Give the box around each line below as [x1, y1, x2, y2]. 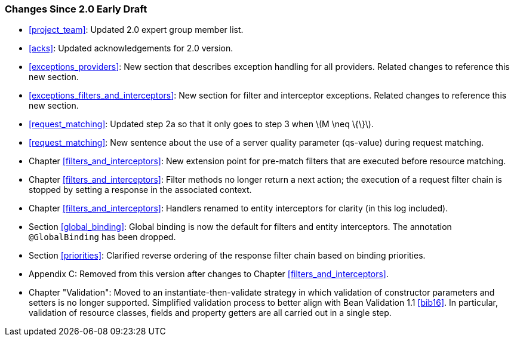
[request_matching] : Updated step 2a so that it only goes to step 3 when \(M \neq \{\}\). [29, 119, 374, 130]
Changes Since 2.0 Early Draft [5, 3, 147, 15]
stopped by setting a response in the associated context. [29, 185, 252, 195]
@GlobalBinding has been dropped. [29, 232, 176, 242]
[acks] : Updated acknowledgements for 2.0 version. [29, 43, 233, 54]
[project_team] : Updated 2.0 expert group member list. [29, 24, 244, 35]
